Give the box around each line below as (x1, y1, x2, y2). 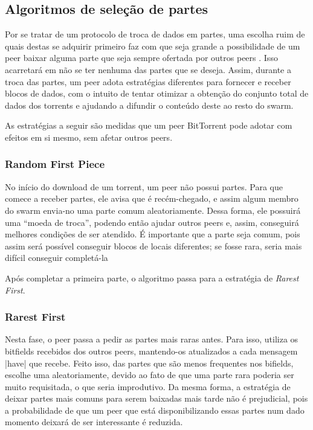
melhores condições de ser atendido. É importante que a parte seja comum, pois (5, 228, 300, 240)
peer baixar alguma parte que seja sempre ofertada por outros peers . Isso (5, 51, 278, 64)
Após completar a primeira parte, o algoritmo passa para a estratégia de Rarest (5, 271, 299, 284)
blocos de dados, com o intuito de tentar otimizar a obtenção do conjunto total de (5, 87, 309, 100)
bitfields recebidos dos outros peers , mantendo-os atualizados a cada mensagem (5, 344, 298, 357)
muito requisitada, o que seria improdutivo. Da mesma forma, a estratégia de (5, 380, 291, 393)
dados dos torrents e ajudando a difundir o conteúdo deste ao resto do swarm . (5, 98, 294, 111)
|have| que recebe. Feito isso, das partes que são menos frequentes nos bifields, (5, 356, 294, 369)
